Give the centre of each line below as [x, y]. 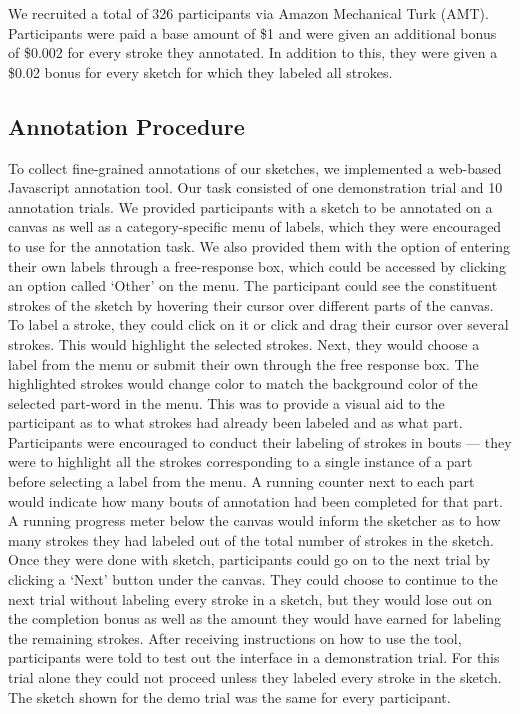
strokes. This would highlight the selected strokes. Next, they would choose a [244, 343]
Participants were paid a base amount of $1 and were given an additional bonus [252, 32]
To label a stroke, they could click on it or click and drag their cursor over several [258, 324]
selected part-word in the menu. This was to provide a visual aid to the [226, 402]
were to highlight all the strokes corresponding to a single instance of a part [240, 461]
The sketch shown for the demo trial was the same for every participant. [229, 696]
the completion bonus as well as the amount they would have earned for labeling [255, 618]
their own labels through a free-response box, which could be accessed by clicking [257, 265]
